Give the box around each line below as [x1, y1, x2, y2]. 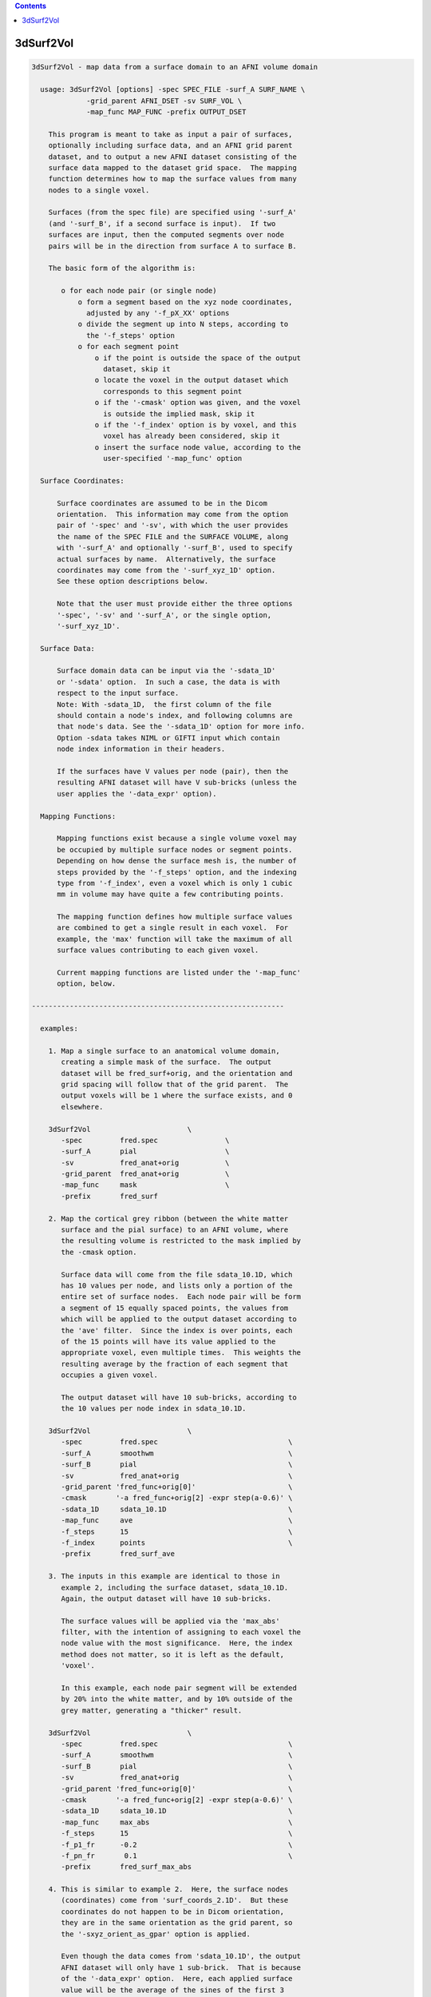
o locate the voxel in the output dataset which [94, 375, 289, 385]
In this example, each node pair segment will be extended [61, 1684, 297, 1693]
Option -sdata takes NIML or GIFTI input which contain [57, 733, 280, 742]
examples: [40, 1023, 79, 1033]
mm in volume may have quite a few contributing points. [57, 890, 285, 899]
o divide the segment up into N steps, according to [77, 320, 289, 329]
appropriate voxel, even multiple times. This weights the [61, 1348, 302, 1357]
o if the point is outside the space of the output [94, 353, 302, 363]
